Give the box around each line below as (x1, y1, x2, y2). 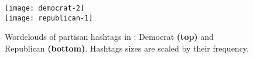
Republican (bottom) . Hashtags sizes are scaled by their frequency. (5, 42, 249, 54)
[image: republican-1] (5, 13, 93, 22)
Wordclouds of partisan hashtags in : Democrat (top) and (5, 30, 214, 43)
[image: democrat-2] (5, 4, 85, 12)
